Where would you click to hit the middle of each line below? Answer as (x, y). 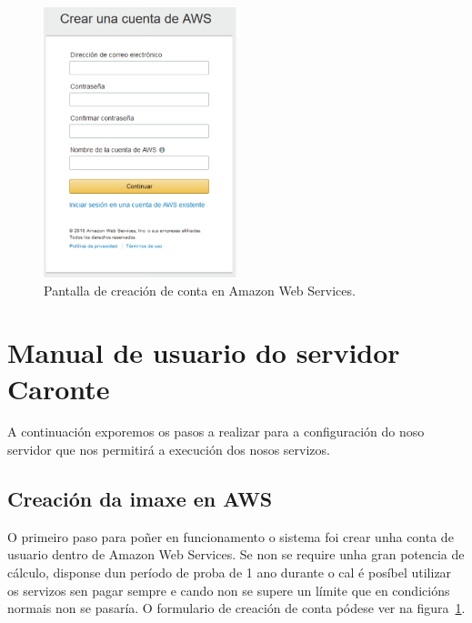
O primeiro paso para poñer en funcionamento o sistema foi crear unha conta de (231, 536)
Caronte (59, 388)
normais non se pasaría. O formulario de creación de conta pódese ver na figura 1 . (236, 608)
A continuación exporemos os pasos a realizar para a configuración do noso (216, 432)
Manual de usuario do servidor (204, 352)
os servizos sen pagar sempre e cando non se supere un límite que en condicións (229, 590)
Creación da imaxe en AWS (140, 499)
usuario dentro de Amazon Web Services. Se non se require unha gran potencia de (236, 554)
